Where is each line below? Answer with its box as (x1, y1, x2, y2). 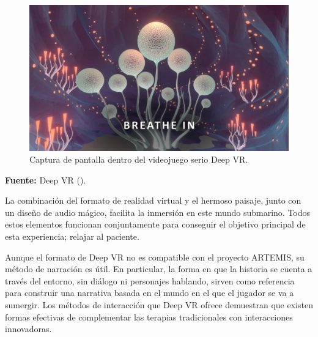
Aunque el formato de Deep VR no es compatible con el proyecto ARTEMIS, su (5, 250, 305, 263)
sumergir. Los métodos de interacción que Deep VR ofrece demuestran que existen (5, 298, 313, 311)
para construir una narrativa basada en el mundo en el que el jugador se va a (5, 286, 294, 299)
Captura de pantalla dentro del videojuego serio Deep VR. (29, 153, 248, 166)
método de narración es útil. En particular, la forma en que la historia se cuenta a (5, 262, 312, 275)
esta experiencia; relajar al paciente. (5, 230, 139, 243)
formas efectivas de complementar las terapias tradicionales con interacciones (5, 310, 293, 323)
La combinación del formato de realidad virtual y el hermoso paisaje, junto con (5, 194, 301, 207)
